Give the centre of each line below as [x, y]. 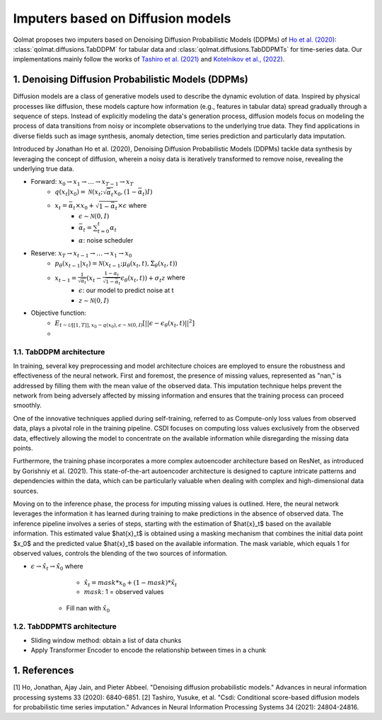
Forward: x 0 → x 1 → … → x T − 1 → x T [82, 182]
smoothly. [28, 405]
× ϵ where [132, 205]
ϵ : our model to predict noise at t [126, 291]
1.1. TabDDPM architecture [59, 352]
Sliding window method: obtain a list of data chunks [106, 640]
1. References [44, 671]
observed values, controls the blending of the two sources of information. [120, 553]
